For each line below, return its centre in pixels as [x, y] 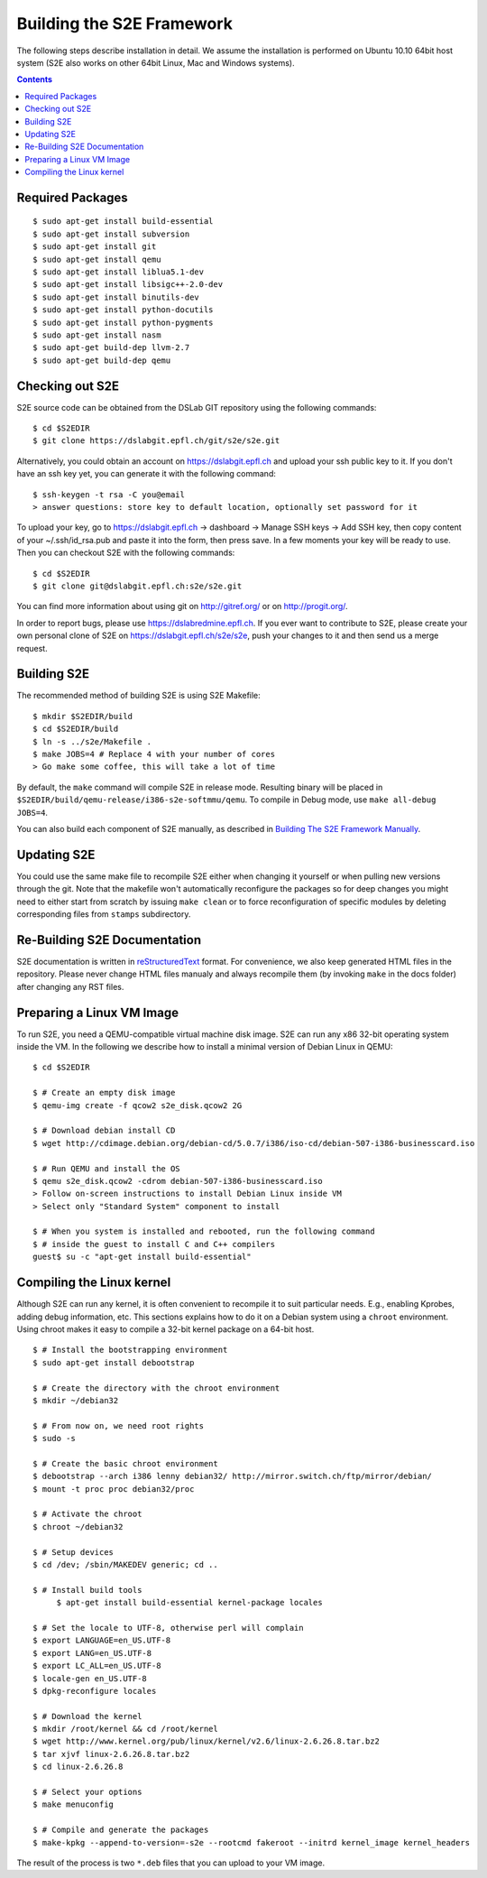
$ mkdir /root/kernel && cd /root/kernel [125, 1729]
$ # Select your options [87, 1792]
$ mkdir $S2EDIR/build [83, 716]
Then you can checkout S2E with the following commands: [126, 553]
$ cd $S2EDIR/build [76, 729]
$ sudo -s [54, 1439]
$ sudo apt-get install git [95, 247]
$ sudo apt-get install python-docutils [123, 310]
